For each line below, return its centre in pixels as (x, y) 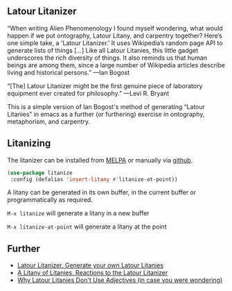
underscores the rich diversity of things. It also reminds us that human (107, 58)
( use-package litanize (40, 173)
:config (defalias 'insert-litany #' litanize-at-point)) (94, 179)
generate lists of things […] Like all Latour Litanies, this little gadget (103, 50)
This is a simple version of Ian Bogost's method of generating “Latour (106, 106)
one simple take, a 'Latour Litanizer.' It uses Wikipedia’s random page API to (115, 43)
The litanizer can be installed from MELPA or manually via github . (100, 160)
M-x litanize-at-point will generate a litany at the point (87, 227)
